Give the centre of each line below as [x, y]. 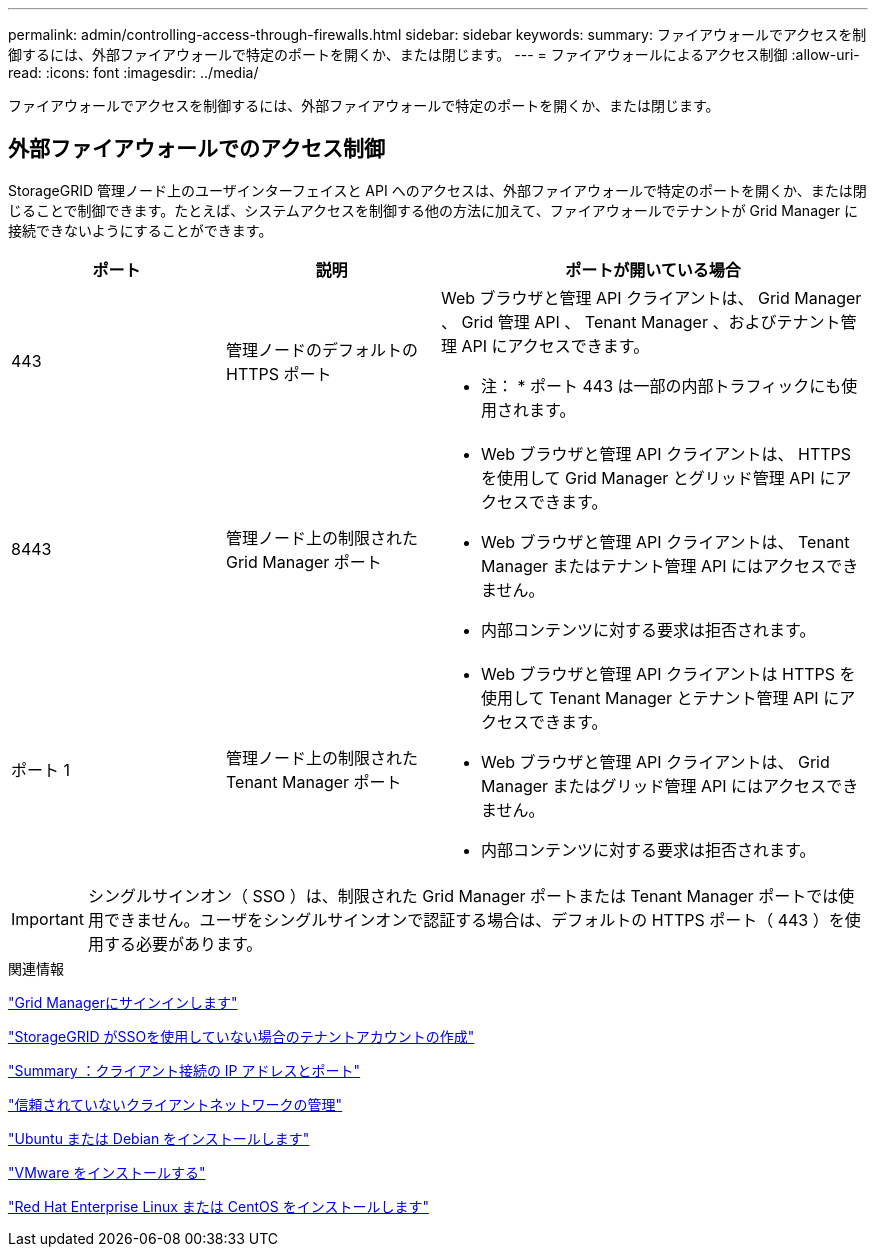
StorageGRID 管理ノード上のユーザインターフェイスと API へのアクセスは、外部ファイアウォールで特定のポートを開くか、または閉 [437, 190]
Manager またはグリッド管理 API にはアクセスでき [670, 785]
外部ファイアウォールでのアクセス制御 [196, 149]
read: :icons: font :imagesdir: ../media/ [133, 72]
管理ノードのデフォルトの [322, 349]
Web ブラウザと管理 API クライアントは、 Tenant [665, 541]
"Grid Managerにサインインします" [123, 1002]
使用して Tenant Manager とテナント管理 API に [660, 697]
